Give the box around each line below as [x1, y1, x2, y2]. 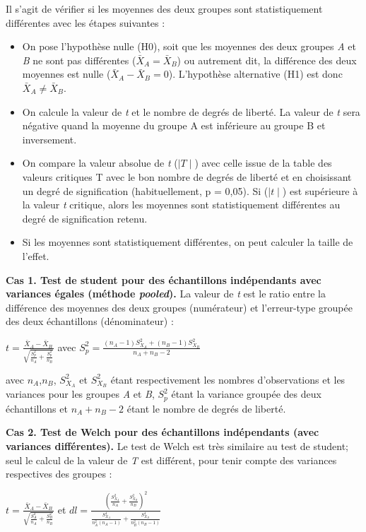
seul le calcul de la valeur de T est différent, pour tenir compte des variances [6, 452, 337, 467]
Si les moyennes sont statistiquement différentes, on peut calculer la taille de [22, 235, 353, 249]
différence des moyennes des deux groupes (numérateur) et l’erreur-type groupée [6, 300, 353, 314]
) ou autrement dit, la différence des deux [177, 52, 357, 67]
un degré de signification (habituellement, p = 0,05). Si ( [22, 183, 268, 198]
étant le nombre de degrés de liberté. [126, 401, 286, 415]
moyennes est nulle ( [22, 66, 111, 81]
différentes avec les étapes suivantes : [6, 15, 165, 30]
